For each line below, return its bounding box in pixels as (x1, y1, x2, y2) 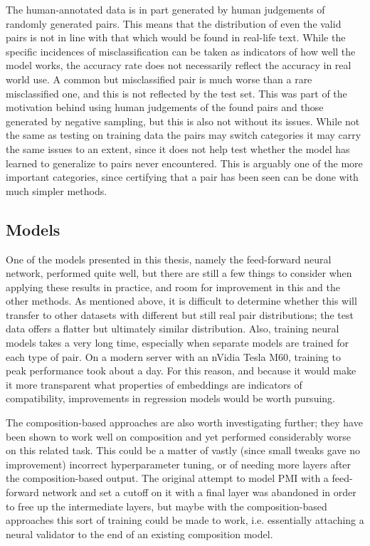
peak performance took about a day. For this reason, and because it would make (6, 363, 356, 378)
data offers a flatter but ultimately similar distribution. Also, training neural (6, 321, 339, 336)
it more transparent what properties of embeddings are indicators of (6, 377, 302, 392)
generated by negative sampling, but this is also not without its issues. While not (6, 113, 360, 128)
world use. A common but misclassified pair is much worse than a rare (6, 71, 312, 86)
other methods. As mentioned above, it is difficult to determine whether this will (6, 293, 357, 308)
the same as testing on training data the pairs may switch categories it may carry (6, 127, 361, 142)
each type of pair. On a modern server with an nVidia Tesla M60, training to (6, 349, 341, 364)
